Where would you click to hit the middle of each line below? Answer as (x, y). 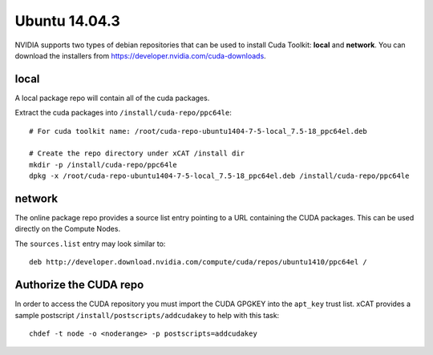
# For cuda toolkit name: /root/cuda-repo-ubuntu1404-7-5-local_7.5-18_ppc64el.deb (198, 131)
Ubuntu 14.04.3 (67, 21)
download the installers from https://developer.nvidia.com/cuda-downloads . (140, 55)
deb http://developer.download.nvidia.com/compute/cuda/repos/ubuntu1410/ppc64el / (198, 262)
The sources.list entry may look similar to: (90, 244)
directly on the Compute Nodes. (67, 229)
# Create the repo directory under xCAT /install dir (137, 153)
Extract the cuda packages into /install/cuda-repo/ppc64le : (123, 113)
